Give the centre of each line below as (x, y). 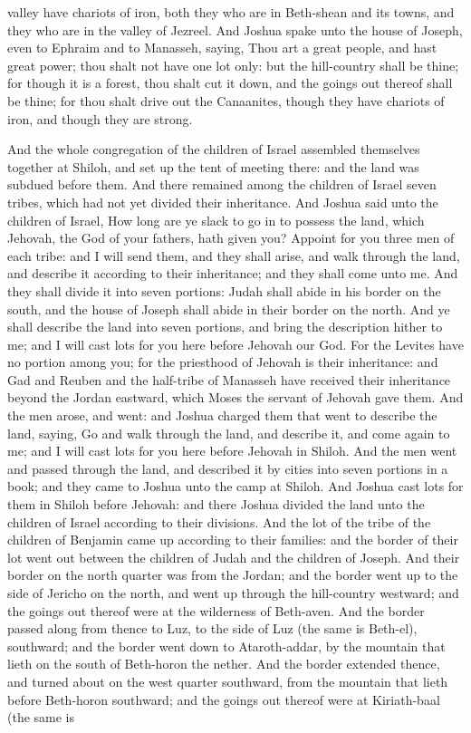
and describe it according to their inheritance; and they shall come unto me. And (233, 273)
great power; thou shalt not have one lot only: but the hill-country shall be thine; (233, 65)
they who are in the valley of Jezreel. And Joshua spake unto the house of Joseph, (235, 29)
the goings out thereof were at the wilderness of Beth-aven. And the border (216, 610)
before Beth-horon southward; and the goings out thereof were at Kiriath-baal (224, 699)
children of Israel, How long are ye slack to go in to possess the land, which (216, 220)
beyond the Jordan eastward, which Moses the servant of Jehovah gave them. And (235, 397)
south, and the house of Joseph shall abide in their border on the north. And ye (229, 309)
